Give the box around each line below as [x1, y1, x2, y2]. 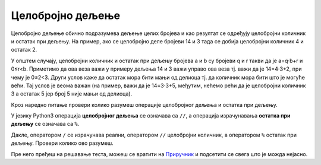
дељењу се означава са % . [11, 120, 80, 128]
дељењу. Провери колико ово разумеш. [11, 139, 114, 147]
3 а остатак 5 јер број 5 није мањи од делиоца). [11, 90, 133, 97]
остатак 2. [11, 46, 37, 53]
